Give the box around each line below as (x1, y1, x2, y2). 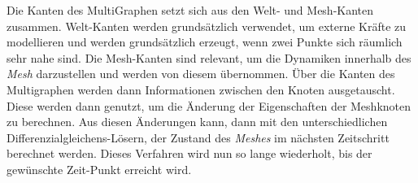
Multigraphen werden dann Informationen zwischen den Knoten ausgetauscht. (7, 81, 395, 98)
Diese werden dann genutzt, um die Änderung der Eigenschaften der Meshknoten (7, 97, 411, 114)
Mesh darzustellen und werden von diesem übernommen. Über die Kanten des (7, 65, 395, 82)
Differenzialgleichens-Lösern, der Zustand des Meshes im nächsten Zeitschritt (7, 129, 390, 146)
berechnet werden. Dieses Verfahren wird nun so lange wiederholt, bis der (7, 145, 372, 162)
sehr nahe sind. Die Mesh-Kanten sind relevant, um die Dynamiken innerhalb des (7, 49, 411, 66)
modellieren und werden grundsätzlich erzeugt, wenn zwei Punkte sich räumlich (7, 33, 403, 50)
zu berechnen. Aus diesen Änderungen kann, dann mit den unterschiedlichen (7, 113, 388, 130)
